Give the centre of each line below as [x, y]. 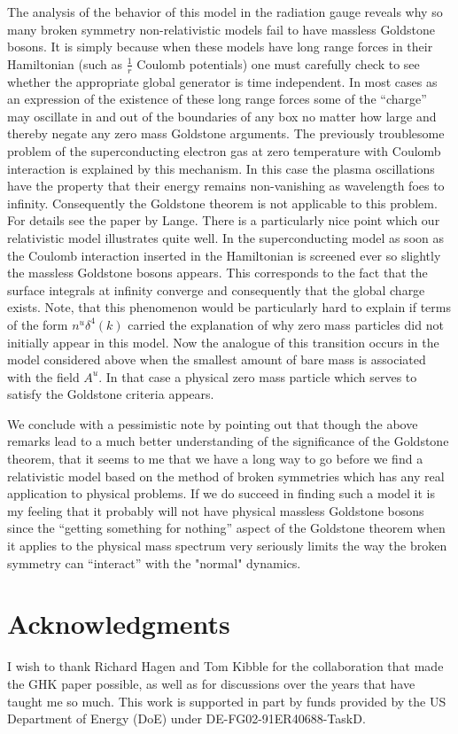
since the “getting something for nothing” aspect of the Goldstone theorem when [226, 528]
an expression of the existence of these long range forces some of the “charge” [217, 99]
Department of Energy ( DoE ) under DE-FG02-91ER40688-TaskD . [186, 718]
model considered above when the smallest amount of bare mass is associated [217, 359]
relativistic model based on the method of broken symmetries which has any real [226, 476]
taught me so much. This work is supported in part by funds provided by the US [227, 701]
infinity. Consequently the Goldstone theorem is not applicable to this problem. [222, 203]
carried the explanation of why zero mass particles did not [286, 324]
